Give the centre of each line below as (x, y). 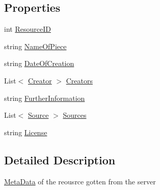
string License (26, 132)
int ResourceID (28, 29)
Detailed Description (60, 160)
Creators (79, 80)
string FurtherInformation (45, 98)
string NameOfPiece (35, 46)
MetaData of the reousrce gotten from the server (80, 181)
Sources (75, 115)
